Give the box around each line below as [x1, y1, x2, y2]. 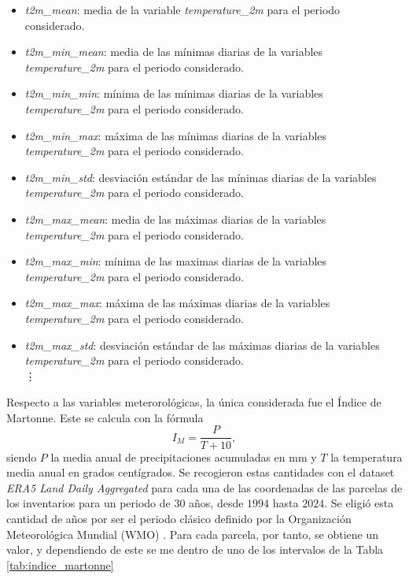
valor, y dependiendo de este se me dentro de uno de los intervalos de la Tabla [6, 541, 384, 558]
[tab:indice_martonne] [6, 556, 114, 573]
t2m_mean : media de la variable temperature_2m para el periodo [24, 2, 341, 17]
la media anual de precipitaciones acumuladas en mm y [50, 448, 317, 465]
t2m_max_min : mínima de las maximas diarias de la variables [24, 253, 327, 269]
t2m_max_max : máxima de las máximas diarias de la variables [24, 295, 330, 311]
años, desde [189, 495, 244, 511]
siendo [6, 448, 37, 465]
